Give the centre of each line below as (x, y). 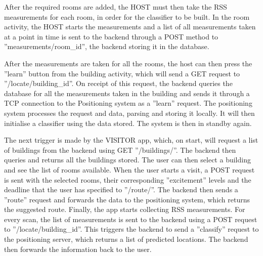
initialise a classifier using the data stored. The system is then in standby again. (128, 123)
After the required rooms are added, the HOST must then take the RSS (116, 7)
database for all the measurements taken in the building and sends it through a (127, 93)
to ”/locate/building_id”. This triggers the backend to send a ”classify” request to (131, 229)
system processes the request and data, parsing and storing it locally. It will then (129, 113)
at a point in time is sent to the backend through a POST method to (111, 36)
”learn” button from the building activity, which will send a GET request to (122, 73)
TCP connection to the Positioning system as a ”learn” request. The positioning (128, 103)
